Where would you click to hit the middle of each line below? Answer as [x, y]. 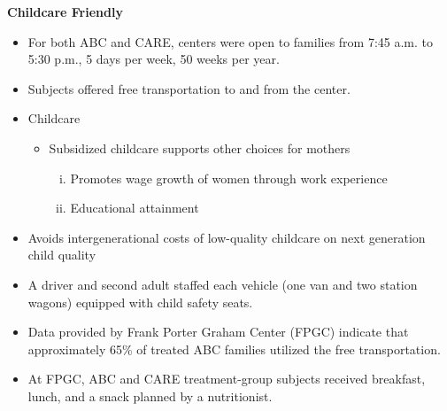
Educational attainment [135, 208]
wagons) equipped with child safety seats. [140, 302]
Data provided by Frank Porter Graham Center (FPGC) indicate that [218, 332]
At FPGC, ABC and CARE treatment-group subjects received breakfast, [227, 379]
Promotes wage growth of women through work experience [229, 178]
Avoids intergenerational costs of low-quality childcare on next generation [227, 237]
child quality [62, 255]
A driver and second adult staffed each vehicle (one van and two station [223, 284]
